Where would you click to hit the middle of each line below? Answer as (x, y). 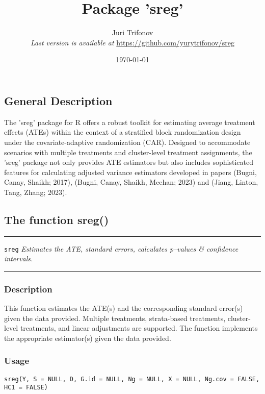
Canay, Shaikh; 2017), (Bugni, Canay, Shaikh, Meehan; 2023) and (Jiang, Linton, (131, 182)
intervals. (19, 258)
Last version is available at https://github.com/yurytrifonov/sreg (132, 42)
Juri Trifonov (132, 32)
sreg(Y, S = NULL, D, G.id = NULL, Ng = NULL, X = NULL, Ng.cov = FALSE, (132, 379)
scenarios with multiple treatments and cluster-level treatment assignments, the (128, 152)
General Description (58, 100)
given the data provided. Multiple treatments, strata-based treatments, (115, 318)
